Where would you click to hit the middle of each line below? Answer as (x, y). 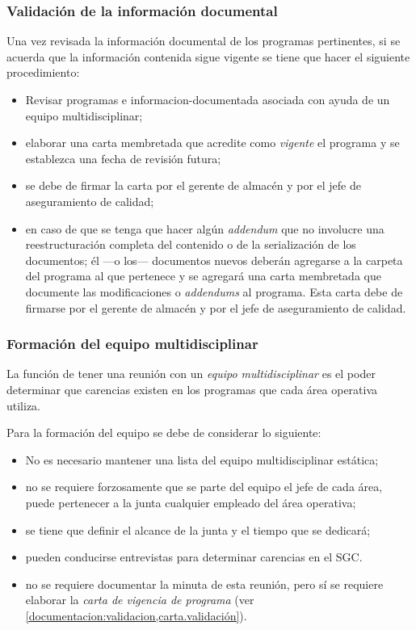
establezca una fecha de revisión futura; (123, 158)
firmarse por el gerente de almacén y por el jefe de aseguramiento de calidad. (216, 307)
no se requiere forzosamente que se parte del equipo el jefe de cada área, (204, 487)
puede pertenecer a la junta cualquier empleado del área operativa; (191, 502)
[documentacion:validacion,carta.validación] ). (136, 615)
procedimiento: (43, 72)
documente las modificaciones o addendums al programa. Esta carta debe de (214, 291)
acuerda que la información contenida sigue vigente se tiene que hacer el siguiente (208, 56)
